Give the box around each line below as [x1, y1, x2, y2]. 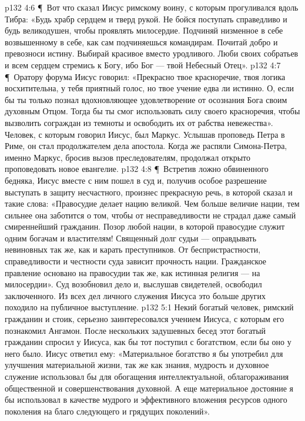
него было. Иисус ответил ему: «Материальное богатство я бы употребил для [5, 347, 283, 359]
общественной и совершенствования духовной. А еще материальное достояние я [5, 382, 294, 394]
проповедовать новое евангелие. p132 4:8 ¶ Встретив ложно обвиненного [5, 163, 269, 175]
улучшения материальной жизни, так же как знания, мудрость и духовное [5, 359, 269, 371]
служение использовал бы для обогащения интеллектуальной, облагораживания [5, 370, 289, 382]
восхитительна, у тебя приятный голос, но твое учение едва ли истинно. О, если [5, 82, 294, 94]
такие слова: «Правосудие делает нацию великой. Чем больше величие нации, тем [5, 197, 300, 210]
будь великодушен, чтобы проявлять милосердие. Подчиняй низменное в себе [5, 24, 283, 37]
